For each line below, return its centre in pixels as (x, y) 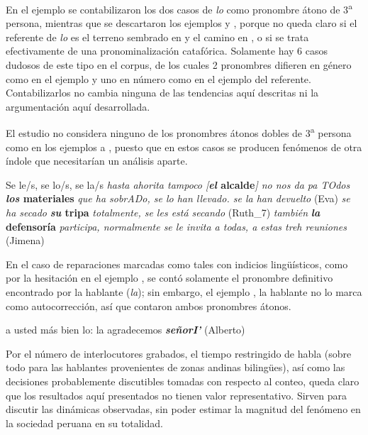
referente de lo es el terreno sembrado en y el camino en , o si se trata (157, 37)
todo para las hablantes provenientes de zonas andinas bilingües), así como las (175, 367)
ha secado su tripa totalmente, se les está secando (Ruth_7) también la (163, 213)
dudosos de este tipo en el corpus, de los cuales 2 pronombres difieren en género (179, 65)
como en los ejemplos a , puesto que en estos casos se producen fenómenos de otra (184, 147)
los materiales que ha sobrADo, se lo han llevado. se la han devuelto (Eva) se (178, 198)
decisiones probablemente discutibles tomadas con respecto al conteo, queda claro (183, 381)
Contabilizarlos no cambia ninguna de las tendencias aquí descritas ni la (162, 93)
